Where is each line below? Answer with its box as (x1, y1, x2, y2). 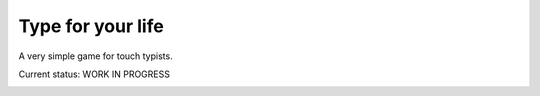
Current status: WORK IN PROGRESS (18, 68, 170, 80)
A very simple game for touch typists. (18, 50, 174, 62)
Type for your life (18, 15, 164, 37)
